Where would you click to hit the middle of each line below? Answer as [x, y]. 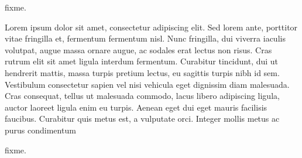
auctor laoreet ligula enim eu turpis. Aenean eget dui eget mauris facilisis [136, 107]
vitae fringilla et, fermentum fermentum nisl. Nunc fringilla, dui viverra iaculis [145, 38]
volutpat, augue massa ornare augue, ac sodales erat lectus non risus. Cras [138, 49]
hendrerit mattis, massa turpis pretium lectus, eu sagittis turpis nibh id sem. [142, 72]
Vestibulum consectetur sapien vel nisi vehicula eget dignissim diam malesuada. [147, 84]
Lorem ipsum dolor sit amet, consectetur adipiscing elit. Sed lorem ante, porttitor [151, 27]
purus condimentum [40, 130]
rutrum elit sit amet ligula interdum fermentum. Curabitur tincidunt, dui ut [142, 61]
